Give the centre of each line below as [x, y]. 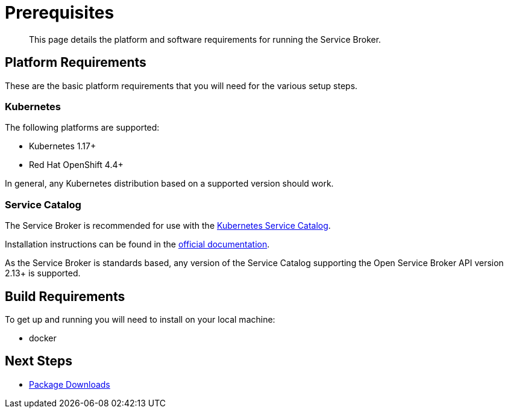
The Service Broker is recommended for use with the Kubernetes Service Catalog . [168, 226]
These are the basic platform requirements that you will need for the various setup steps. [181, 85]
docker [43, 338]
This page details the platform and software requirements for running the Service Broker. [205, 39]
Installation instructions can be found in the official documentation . [137, 244]
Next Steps [39, 361]
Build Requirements [65, 296]
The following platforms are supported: [82, 128]
